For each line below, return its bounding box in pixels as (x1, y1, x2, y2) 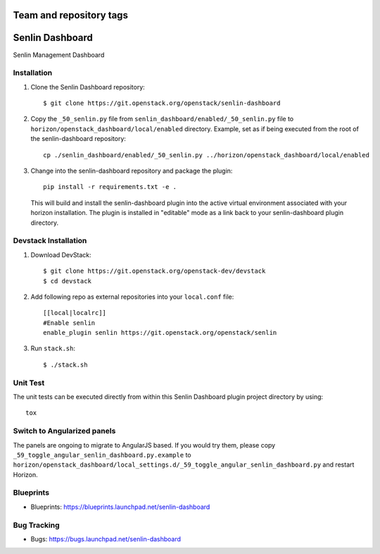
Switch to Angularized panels (13, 426, 116, 436)
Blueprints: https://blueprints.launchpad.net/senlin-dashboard (30, 503, 210, 511)
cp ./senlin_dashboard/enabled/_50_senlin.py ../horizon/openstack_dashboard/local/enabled (43, 151, 369, 159)
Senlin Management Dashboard (13, 50, 105, 59)
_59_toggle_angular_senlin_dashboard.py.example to (13, 450, 191, 459)
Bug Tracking (13, 520, 60, 530)
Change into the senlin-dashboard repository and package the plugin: (30, 166, 233, 176)
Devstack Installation (13, 236, 87, 246)
